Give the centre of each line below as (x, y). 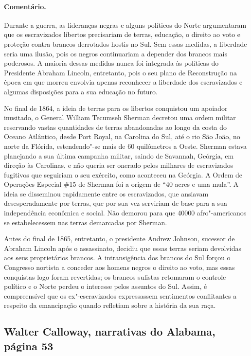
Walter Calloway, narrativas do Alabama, (110, 331)
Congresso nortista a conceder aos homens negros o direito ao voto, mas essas (119, 267)
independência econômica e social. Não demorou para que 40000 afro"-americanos (125, 213)
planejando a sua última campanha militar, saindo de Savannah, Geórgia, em (119, 155)
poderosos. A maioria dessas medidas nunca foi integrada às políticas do (111, 63)
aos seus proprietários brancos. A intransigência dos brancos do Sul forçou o (117, 258)
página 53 (29, 346)
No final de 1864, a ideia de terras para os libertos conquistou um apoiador (116, 108)
